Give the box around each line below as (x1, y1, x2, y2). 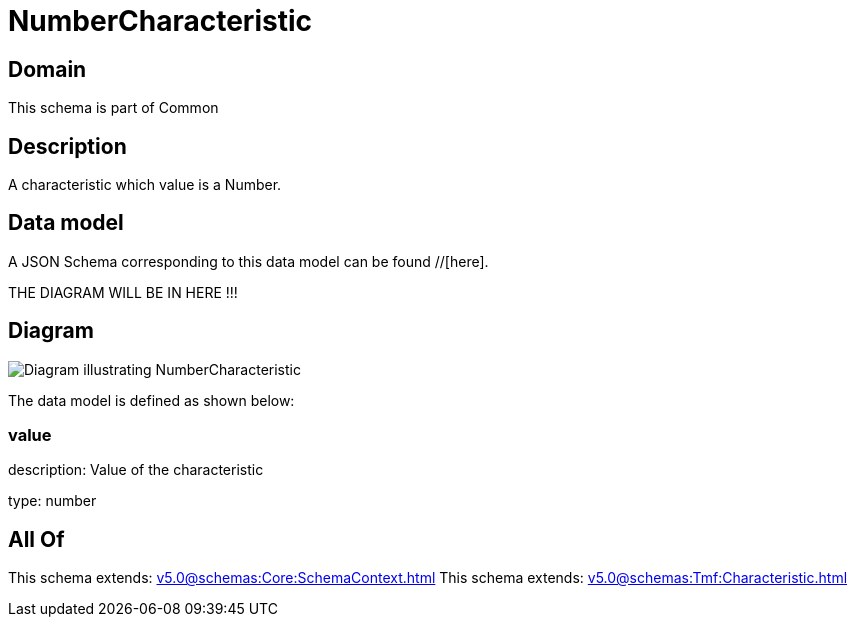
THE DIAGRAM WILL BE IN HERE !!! (8, 283, 238, 301)
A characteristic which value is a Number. (8, 176, 282, 194)
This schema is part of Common (8, 99, 219, 117)
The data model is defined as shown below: (8, 391, 295, 409)
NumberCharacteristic (8, 4, 312, 38)
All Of (8, 526, 65, 552)
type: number (8, 492, 97, 510)
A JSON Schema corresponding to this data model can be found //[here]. (8, 252, 489, 270)
